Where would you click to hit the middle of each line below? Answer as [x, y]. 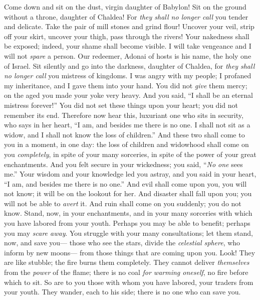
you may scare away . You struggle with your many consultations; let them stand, [128, 233]
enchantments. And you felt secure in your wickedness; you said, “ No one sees [123, 164]
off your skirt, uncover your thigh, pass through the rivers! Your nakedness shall [127, 36]
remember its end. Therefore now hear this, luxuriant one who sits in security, [124, 115]
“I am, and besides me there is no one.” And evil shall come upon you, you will [125, 183]
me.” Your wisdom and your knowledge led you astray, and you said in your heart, [130, 174]
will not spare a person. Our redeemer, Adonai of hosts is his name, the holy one [128, 55]
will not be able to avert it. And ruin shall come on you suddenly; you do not [123, 203]
